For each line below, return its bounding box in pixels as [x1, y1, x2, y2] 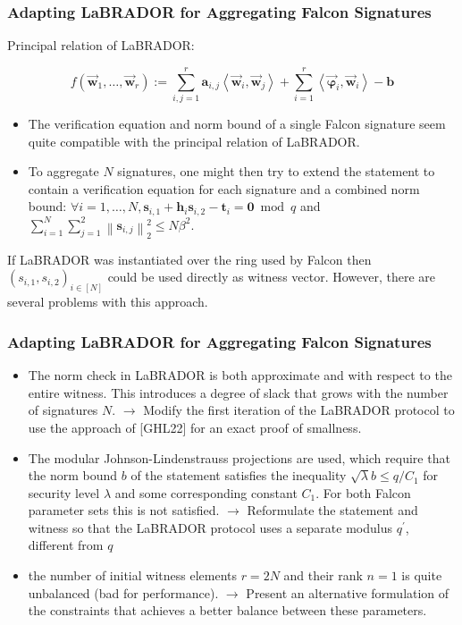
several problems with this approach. [7, 292, 208, 311]
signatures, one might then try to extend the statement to [117, 162, 435, 181]
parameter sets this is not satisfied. [28, 501, 220, 519]
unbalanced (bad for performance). [28, 583, 219, 602]
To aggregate [28, 162, 99, 181]
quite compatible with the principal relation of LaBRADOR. [28, 131, 360, 150]
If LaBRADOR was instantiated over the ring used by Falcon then [7, 249, 372, 268]
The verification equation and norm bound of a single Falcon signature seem [28, 114, 446, 132]
